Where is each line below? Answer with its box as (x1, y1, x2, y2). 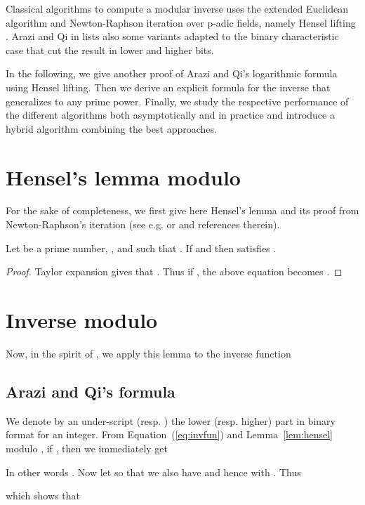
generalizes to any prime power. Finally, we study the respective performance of (6, 93, 349, 108)
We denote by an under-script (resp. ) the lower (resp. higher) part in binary (6, 413, 336, 428)
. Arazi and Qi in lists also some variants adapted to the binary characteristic (6, 29, 339, 44)
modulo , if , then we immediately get (6, 440, 168, 455)
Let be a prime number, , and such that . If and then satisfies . (6, 240, 277, 255)
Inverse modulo (6, 306, 158, 334)
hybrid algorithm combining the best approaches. (6, 121, 217, 136)
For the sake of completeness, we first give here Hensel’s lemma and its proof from (6, 203, 359, 218)
